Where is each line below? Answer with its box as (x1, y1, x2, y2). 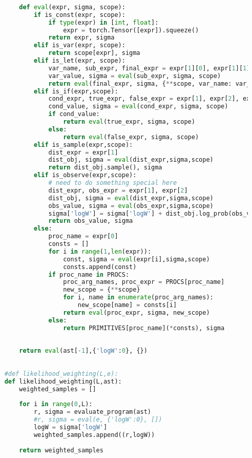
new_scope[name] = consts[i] (77, 301, 177, 309)
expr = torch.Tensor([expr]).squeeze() (63, 26, 199, 34)
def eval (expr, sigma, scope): (19, 3, 125, 11)
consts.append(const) (63, 263, 137, 271)
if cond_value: (48, 110, 100, 118)
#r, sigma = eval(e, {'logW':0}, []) (33, 416, 162, 424)
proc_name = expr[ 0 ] (48, 233, 118, 240)
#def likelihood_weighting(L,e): (4, 370, 118, 377)
